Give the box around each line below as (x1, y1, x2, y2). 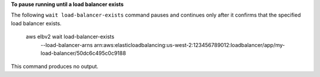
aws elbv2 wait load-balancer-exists (25, 33, 115, 41)
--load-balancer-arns (40, 41, 93, 48)
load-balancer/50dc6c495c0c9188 (40, 49, 126, 56)
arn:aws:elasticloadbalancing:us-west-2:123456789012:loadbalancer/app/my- (94, 41, 286, 48)
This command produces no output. (11, 63, 99, 70)
